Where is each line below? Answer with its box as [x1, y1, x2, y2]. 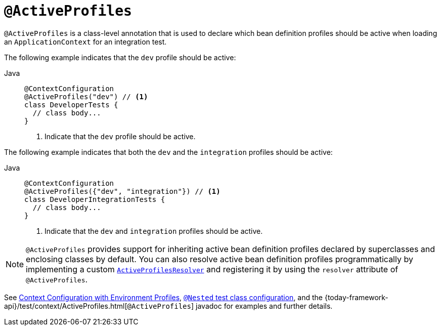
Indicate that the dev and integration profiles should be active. [45, 226, 263, 235]
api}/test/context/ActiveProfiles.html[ [4, 301, 127, 310]
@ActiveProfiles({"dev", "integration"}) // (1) [24, 187, 221, 195]
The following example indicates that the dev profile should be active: [4, 53, 236, 62]
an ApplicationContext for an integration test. [4, 37, 167, 46]
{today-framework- [324, 293, 388, 302]
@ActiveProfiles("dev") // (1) [24, 92, 148, 101]
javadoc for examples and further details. [196, 301, 333, 310]
